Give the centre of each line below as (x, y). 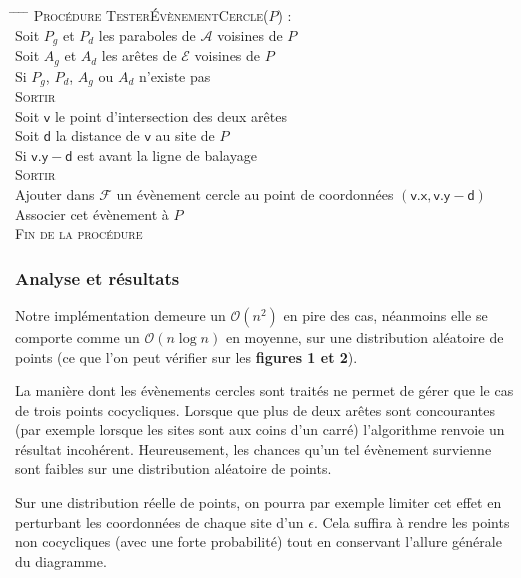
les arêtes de (139, 55)
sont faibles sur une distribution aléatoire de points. (173, 468)
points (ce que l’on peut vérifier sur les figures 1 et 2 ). (186, 356)
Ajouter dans (55, 193)
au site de (185, 135)
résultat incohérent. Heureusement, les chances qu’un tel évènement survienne (253, 448)
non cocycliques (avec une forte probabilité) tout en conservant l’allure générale (258, 541)
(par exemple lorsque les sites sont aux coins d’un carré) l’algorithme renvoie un (260, 429)
